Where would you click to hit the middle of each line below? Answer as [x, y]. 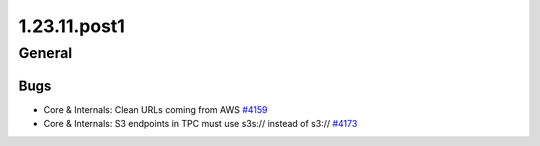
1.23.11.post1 [71, 26]
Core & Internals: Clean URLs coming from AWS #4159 [155, 109]
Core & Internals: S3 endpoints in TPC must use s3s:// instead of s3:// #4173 [200, 124]
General [45, 53]
